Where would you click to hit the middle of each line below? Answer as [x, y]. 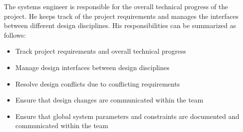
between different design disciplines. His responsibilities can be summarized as [120, 25]
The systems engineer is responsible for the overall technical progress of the [116, 6]
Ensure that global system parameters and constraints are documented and [127, 116]
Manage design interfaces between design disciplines [92, 67]
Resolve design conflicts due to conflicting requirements [97, 83]
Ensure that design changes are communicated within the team [109, 100]
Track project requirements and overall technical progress [101, 51]
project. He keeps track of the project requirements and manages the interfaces [121, 16]
